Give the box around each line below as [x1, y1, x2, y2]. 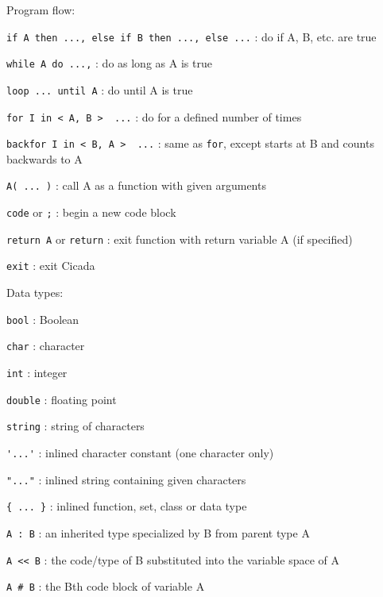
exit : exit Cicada [6, 257, 95, 274]
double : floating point [6, 391, 117, 407]
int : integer [6, 364, 68, 380]
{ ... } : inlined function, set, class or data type [6, 498, 247, 514]
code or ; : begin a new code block [6, 204, 176, 221]
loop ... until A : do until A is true [6, 81, 193, 98]
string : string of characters [6, 418, 145, 434]
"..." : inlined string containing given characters [6, 471, 246, 487]
